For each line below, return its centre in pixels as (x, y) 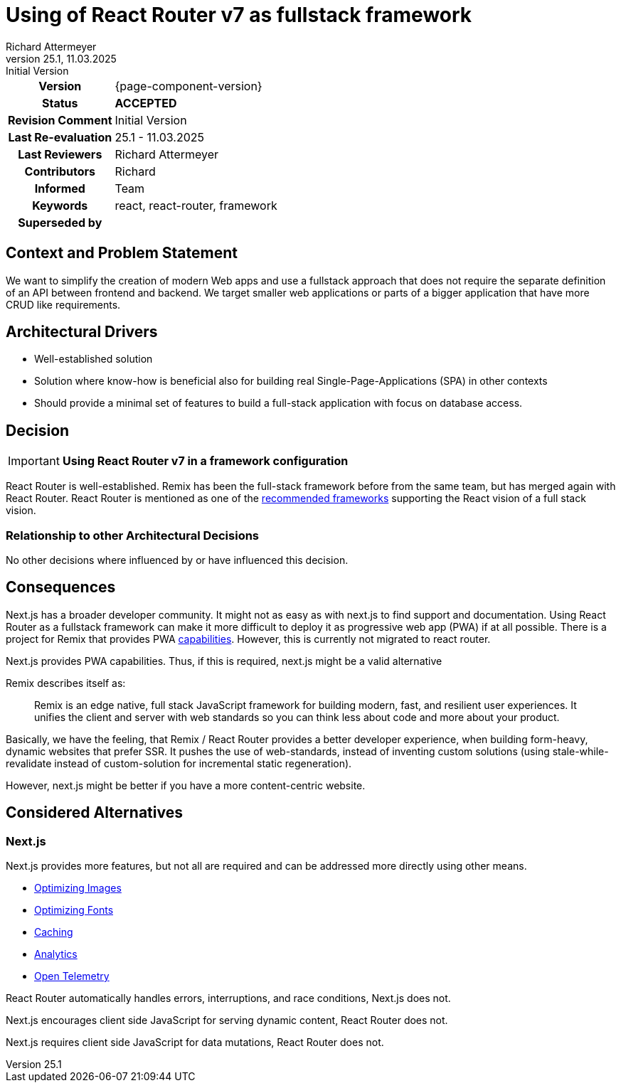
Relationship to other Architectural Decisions (133, 535)
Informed (60, 188)
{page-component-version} (189, 86)
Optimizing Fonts (74, 910)
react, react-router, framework (196, 205)
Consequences (61, 587)
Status (60, 103)
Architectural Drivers (82, 332)
